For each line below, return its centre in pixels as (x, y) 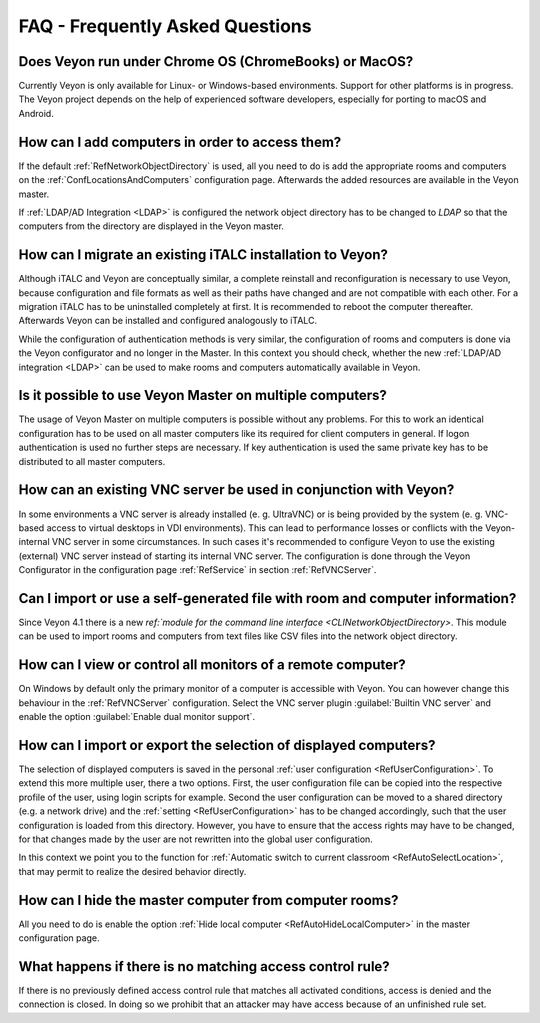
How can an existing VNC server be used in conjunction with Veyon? (236, 490)
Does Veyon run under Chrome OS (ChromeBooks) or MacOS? (216, 61)
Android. (36, 113)
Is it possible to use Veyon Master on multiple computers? (202, 395)
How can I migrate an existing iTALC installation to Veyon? (203, 255)
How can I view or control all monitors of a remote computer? (212, 665)
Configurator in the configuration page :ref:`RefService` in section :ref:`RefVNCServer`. (197, 570)
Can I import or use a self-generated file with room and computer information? (267, 598)
